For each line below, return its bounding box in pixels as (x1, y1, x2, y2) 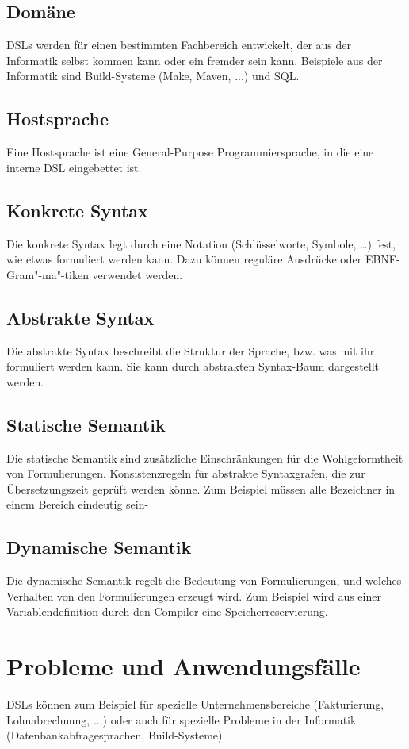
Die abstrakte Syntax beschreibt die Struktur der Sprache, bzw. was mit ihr (6, 342, 375, 359)
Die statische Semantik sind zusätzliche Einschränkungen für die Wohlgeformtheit (6, 449, 403, 466)
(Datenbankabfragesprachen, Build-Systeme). (6, 727, 226, 743)
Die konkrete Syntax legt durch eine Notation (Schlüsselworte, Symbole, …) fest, (6, 235, 396, 252)
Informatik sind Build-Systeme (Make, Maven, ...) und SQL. (6, 67, 300, 84)
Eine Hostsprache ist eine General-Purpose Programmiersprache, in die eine (6, 144, 374, 160)
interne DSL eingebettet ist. (6, 159, 142, 175)
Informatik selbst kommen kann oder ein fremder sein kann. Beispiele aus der (6, 52, 383, 68)
